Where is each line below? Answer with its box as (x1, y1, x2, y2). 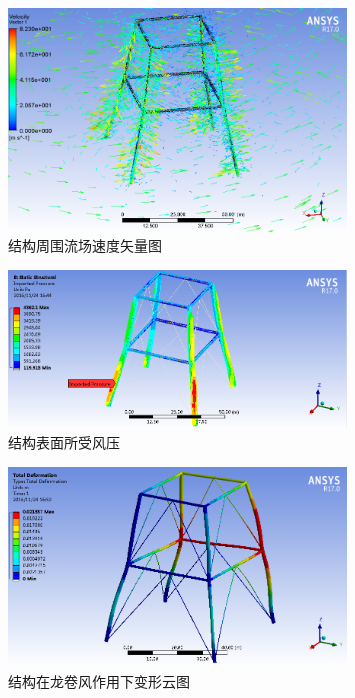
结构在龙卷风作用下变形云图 (8, 670, 190, 691)
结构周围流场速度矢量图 (8, 235, 162, 256)
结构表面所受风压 (8, 432, 120, 453)
